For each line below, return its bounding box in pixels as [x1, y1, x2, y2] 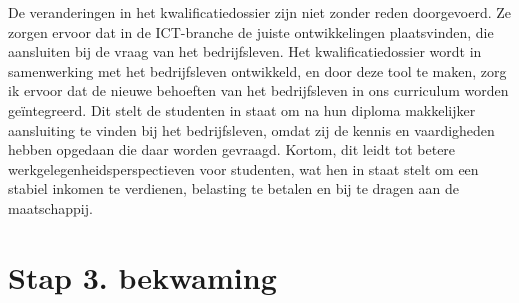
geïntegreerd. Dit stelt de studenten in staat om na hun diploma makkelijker [8, 99, 476, 120]
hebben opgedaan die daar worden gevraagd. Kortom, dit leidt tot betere [8, 139, 456, 160]
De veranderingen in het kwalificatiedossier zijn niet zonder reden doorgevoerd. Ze [8, 2, 512, 22]
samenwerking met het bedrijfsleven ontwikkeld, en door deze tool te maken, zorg [8, 60, 507, 81]
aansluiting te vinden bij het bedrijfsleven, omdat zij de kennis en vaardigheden [8, 119, 495, 140]
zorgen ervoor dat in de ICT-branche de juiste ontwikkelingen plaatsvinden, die [8, 21, 494, 42]
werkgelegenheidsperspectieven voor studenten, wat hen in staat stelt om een [8, 158, 479, 179]
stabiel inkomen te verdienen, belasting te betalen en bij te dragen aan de [8, 178, 459, 199]
